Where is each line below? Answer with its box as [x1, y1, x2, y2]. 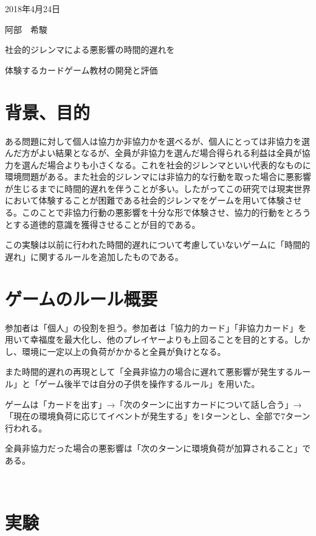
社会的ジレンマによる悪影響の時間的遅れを [5, 43, 175, 56]
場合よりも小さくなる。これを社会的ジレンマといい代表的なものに [47, 158, 311, 171]
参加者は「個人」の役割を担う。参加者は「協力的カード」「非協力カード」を [5, 321, 307, 334]
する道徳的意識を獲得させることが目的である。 [13, 218, 201, 230]
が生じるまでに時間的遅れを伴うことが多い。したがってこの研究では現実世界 [5, 182, 311, 194]
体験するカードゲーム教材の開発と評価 [5, 63, 158, 76]
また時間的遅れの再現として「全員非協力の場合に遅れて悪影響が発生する [5, 365, 294, 378]
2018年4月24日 [5, 2, 60, 15]
